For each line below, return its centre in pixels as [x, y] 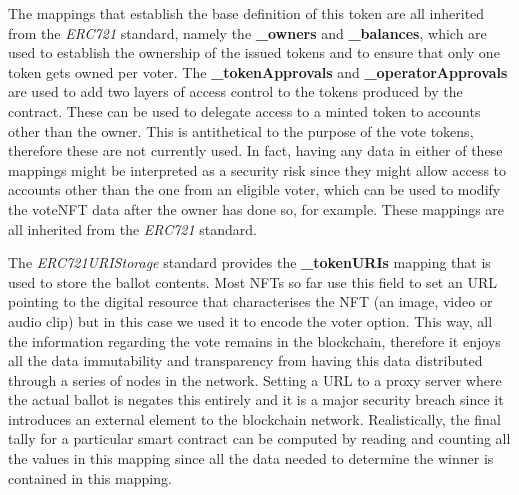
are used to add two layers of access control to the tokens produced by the [235, 91]
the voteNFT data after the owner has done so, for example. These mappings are [256, 208]
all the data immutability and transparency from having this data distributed [245, 360]
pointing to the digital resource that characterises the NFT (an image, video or [250, 301]
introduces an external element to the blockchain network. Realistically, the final [254, 418]
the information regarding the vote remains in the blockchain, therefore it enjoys [254, 340]
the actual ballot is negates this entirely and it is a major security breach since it [256, 399]
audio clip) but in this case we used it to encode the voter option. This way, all [250, 320]
